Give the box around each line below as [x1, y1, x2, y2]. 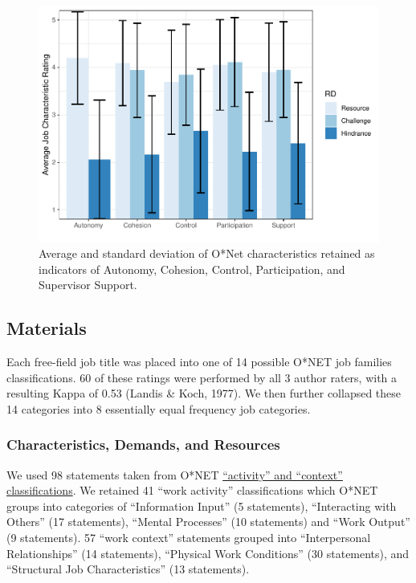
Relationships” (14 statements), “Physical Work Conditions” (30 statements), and [6, 544, 410, 561]
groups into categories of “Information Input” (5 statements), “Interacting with [6, 497, 397, 514]
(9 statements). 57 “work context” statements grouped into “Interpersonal [6, 529, 371, 546]
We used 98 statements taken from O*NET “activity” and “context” [6, 466, 343, 483]
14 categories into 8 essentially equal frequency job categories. [6, 400, 311, 417]
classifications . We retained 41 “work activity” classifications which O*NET [6, 482, 378, 499]
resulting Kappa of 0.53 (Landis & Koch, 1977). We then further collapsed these [6, 385, 402, 402]
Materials [6, 316, 87, 340]
